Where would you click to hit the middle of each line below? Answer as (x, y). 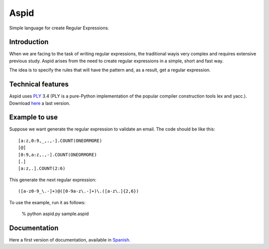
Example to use (34, 117)
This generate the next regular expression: (53, 180)
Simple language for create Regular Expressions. (59, 28)
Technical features (39, 84)
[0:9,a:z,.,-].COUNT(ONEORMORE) (58, 155)
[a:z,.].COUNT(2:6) (42, 169)
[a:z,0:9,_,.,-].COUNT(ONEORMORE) (60, 140)
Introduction (29, 42)
